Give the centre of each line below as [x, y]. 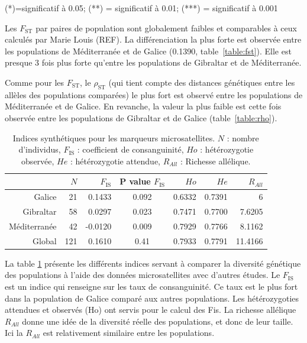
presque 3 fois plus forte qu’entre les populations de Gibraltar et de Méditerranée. [153, 62]
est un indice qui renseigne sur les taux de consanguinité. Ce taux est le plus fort [151, 286]
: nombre [243, 137]
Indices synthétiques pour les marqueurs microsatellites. [114, 137]
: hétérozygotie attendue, [115, 161]
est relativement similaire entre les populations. [129, 333]
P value [135, 181]
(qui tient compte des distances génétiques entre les [202, 82]
